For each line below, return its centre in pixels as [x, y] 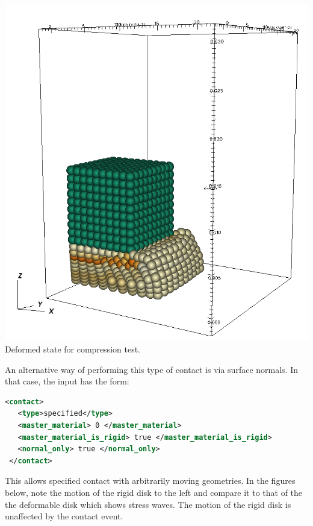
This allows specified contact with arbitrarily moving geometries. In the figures [150, 481]
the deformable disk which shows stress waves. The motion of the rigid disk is [148, 504]
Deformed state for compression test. [73, 349]
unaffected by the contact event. [64, 516]
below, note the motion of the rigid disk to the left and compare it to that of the [154, 493]
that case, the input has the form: [67, 381]
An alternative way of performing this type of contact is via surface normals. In [152, 369]
